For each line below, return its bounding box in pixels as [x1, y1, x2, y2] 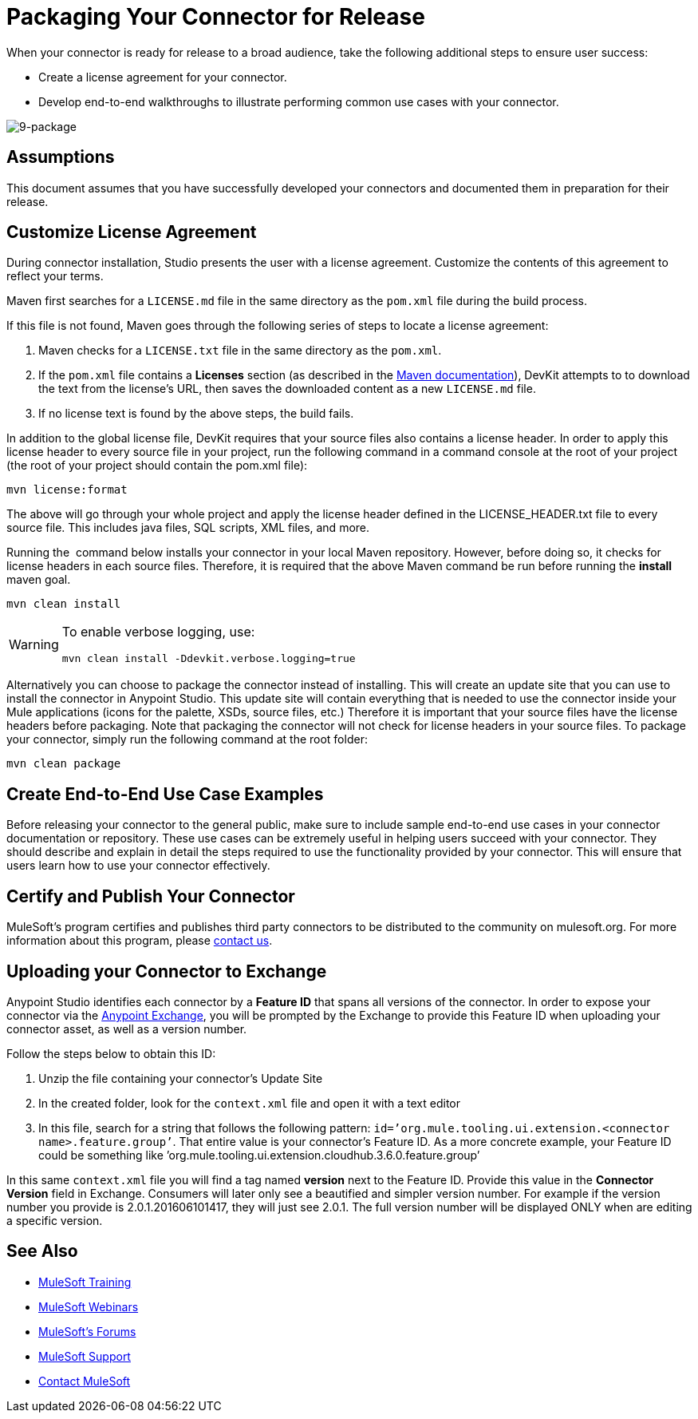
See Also [6, 1241, 78, 1262]
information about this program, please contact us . [6, 933, 273, 948]
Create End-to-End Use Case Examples [6, 783, 324, 804]
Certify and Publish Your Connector [6, 886, 295, 906]
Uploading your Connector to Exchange [6, 961, 327, 981]
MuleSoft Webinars [38, 1299, 139, 1314]
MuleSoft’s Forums [38, 1324, 136, 1338]
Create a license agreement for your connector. [38, 69, 287, 84]
